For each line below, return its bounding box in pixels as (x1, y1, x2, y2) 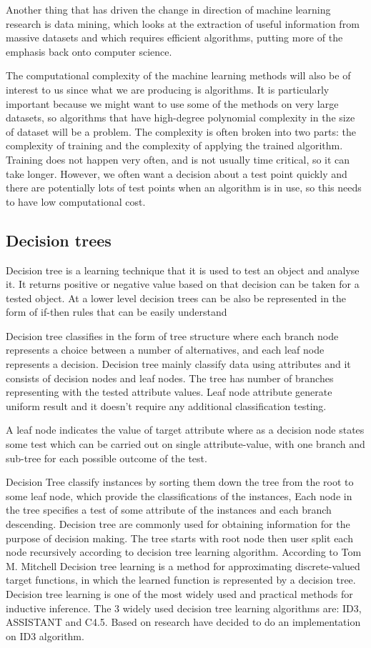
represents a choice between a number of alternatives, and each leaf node (6, 342, 325, 357)
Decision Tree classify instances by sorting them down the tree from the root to (6, 474, 354, 489)
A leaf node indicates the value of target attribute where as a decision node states (6, 422, 365, 437)
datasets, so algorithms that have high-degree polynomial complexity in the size (6, 110, 355, 125)
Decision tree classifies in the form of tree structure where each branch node (6, 328, 339, 343)
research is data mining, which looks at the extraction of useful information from (6, 16, 360, 31)
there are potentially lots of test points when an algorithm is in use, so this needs (6, 180, 362, 195)
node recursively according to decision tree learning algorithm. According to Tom (6, 544, 362, 559)
